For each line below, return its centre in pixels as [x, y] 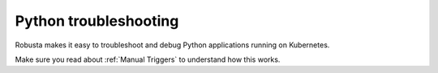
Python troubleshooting [97, 21]
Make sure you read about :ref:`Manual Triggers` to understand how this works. [148, 59]
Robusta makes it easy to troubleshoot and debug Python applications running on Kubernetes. [172, 45]
